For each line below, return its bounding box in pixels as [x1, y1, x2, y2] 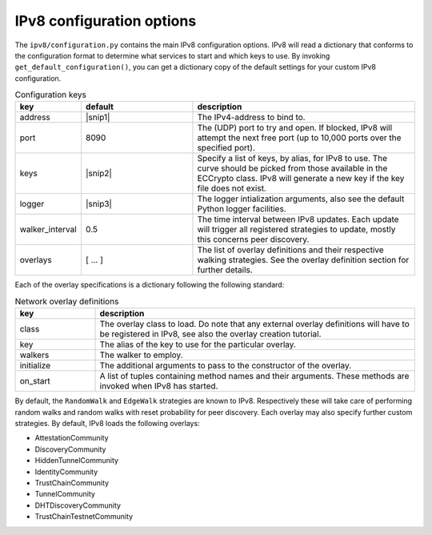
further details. [197, 264, 254, 276]
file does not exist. [197, 183, 267, 194]
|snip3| [85, 199, 112, 210]
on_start [19, 376, 51, 387]
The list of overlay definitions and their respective [197, 244, 384, 255]
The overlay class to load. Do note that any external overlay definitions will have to [99, 319, 410, 330]
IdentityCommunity [34, 467, 98, 477]
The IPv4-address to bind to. [197, 112, 306, 123]
